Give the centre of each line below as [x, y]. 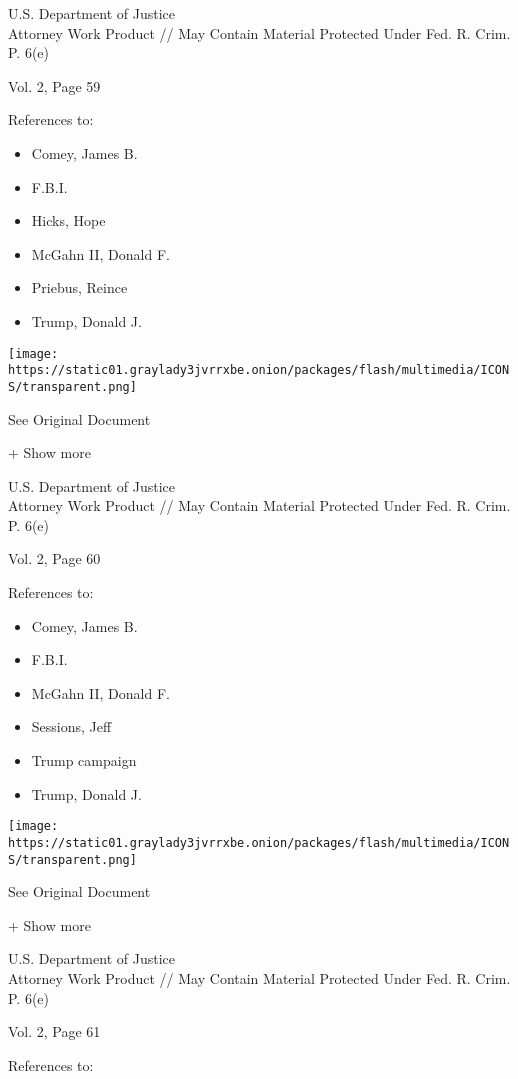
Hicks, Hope [68, 220]
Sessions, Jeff [71, 726]
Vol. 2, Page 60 [54, 558]
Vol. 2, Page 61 [54, 1031]
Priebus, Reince [79, 287]
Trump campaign [84, 760]
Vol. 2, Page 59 [54, 85]
